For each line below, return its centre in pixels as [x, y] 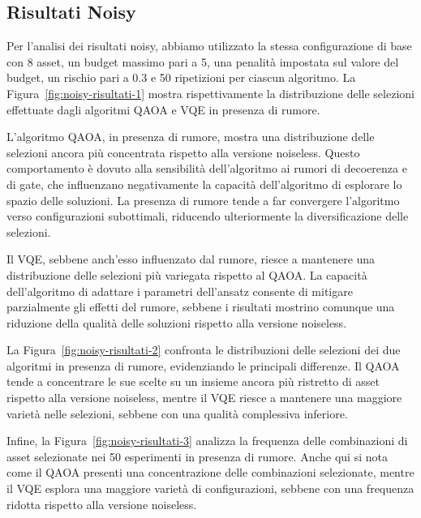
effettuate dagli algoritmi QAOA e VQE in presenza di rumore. [163, 109]
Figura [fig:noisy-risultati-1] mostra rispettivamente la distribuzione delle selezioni [210, 93]
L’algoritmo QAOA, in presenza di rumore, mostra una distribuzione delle [191, 137]
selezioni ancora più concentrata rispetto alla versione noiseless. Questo [183, 152]
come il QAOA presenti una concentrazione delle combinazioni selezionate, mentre [210, 472]
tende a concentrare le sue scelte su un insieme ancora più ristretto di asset [193, 381]
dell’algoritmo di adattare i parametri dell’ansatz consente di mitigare [180, 291]
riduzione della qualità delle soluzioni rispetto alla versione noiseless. [177, 322]
